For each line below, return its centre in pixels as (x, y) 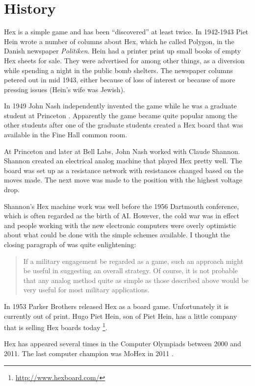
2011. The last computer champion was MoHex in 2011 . (89, 353)
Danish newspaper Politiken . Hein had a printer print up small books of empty (123, 51)
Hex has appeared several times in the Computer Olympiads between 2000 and (123, 344)
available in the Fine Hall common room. (66, 135)
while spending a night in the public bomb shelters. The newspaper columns (118, 70)
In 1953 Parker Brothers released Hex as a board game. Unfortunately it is (116, 306)
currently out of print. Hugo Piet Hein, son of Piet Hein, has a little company (121, 316)
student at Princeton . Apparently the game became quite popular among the (121, 115)
